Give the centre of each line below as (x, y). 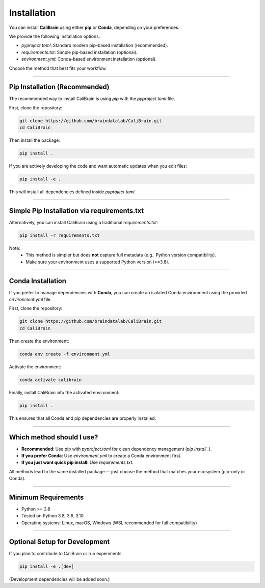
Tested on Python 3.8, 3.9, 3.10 (53, 516)
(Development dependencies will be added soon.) (59, 579)
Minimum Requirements (47, 497)
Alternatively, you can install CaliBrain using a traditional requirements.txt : (83, 222)
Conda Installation (38, 281)
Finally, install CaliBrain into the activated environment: (64, 392)
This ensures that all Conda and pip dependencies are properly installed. (83, 418)
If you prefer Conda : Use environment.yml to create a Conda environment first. (101, 456)
